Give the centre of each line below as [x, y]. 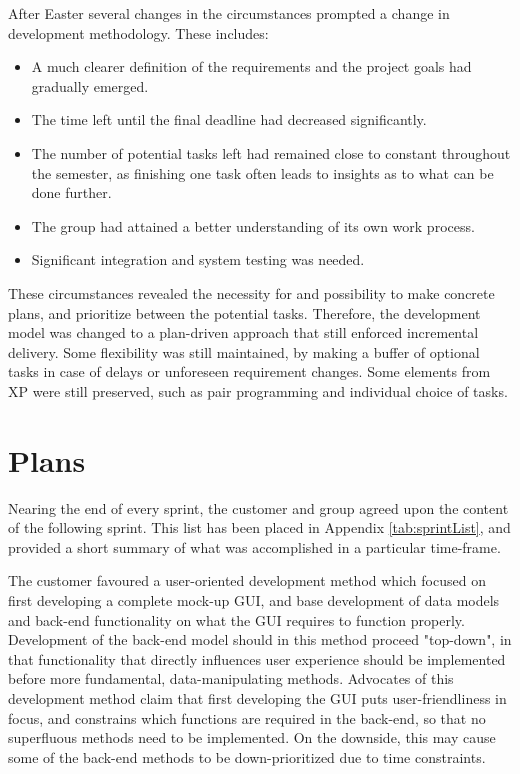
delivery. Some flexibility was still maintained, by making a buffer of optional [244, 351]
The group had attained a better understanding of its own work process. [253, 225]
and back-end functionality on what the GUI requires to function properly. [236, 619]
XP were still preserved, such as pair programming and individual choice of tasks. [258, 390]
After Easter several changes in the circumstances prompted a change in [229, 13]
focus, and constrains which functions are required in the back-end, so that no [247, 717]
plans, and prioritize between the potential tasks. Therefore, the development [244, 312]
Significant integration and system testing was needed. [198, 259]
